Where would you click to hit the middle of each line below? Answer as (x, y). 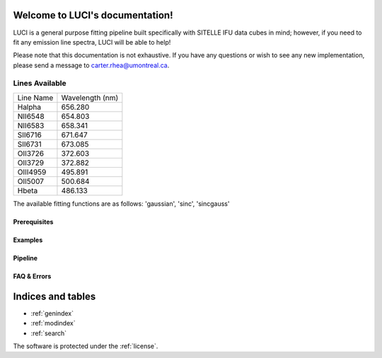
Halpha (29, 107)
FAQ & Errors (32, 276)
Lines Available (40, 83)
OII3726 (31, 154)
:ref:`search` (49, 333)
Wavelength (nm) (90, 98)
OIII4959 (32, 172)
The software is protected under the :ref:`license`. (86, 346)
